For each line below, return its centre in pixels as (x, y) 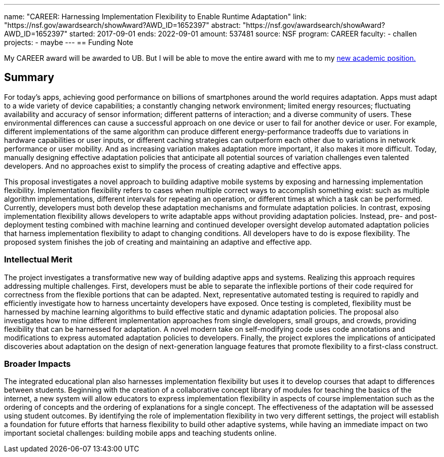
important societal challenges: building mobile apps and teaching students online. (140, 433)
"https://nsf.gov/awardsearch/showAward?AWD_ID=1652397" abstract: (122, 25)
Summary (29, 78)
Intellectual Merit (38, 260)
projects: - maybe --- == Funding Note (69, 42)
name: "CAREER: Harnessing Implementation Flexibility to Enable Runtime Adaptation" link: (155, 16)
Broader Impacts (38, 364)
